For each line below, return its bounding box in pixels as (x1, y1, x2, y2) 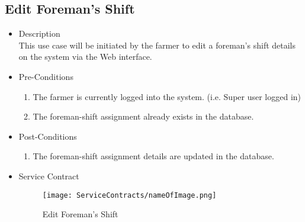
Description (18, 27, 60, 40)
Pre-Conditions (18, 70, 73, 82)
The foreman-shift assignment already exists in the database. (33, 110, 254, 123)
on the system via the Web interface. (18, 50, 152, 63)
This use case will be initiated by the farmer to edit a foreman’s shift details (18, 38, 296, 51)
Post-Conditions (18, 130, 77, 142)
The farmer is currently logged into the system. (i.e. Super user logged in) (33, 90, 301, 102)
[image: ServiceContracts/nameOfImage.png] (42, 191, 217, 200)
